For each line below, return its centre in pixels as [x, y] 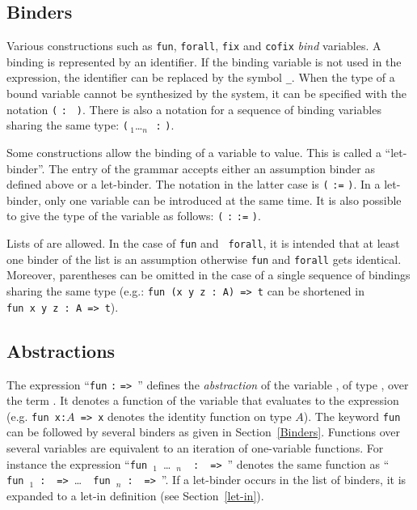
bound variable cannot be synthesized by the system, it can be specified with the [207, 93]
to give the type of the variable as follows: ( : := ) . [134, 216]
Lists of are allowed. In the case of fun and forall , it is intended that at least [203, 243]
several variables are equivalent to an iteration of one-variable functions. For [195, 448]
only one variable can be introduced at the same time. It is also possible [223, 200]
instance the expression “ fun [77, 463]
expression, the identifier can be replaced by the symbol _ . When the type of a [201, 77]
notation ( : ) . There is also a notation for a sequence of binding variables [194, 109]
